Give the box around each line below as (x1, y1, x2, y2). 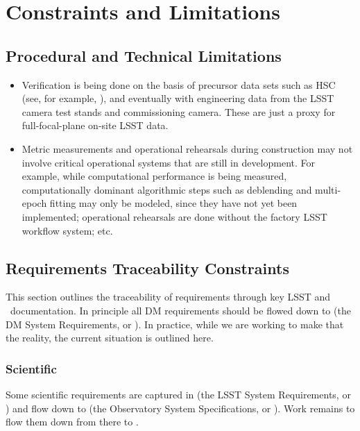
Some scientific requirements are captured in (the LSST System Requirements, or (6, 387, 351, 401)
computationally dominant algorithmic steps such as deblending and (22, 182, 312, 196)
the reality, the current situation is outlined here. (6, 330, 214, 345)
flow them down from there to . (6, 414, 139, 429)
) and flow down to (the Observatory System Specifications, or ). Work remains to (6, 400, 355, 415)
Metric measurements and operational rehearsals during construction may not (22, 141, 353, 155)
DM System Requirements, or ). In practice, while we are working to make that (6, 316, 344, 331)
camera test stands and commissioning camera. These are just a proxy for (22, 104, 336, 119)
